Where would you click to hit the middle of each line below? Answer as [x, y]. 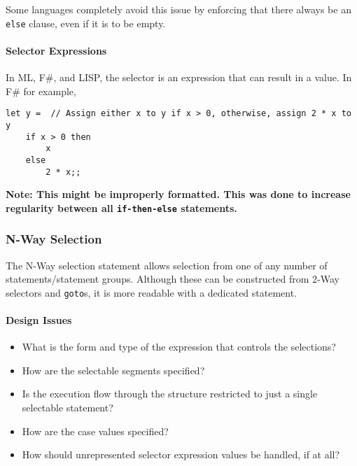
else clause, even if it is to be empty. [86, 23]
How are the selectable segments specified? [113, 370]
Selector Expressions [56, 50]
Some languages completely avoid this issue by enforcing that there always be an [178, 9]
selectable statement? [68, 408]
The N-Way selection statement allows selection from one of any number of [167, 265]
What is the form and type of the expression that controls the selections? [179, 347]
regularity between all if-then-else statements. [121, 207]
